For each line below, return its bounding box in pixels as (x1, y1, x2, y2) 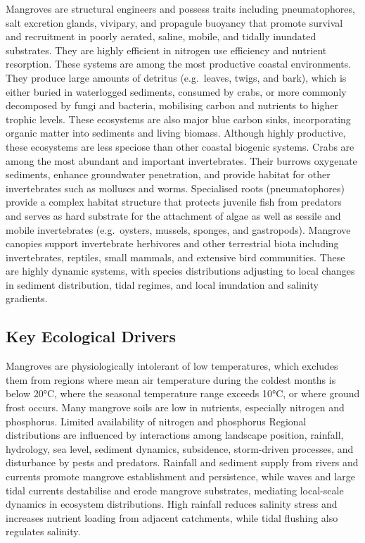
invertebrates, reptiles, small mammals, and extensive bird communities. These (6, 249, 345, 264)
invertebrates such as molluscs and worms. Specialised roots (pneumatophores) (6, 180, 345, 195)
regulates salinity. (6, 524, 81, 539)
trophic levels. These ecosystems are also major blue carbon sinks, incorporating (6, 111, 351, 126)
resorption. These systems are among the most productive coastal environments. (6, 56, 352, 71)
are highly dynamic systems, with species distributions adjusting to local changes (6, 263, 355, 278)
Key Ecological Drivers (6, 325, 177, 347)
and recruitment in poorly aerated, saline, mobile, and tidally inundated (6, 29, 316, 44)
